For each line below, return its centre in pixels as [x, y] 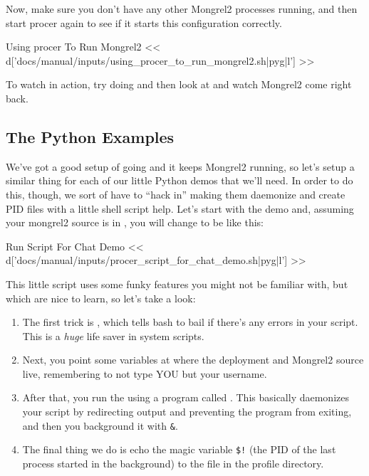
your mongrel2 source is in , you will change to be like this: [135, 222]
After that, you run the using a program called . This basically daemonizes [186, 397]
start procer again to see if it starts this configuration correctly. [144, 22]
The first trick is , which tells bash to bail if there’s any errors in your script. [190, 322]
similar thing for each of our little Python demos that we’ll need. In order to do [180, 180]
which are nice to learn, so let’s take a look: [101, 298]
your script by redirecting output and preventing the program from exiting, [187, 412]
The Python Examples [90, 136]
